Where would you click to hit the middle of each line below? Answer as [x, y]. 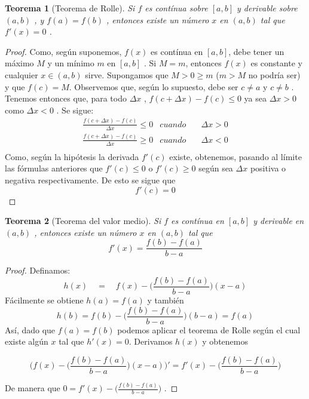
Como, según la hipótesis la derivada [72, 156]
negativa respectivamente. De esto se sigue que [90, 179]
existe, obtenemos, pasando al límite [235, 156]
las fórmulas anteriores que [54, 168]
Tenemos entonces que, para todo [66, 98]
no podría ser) [274, 74]
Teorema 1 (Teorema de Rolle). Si [70, 8]
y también [166, 300]
